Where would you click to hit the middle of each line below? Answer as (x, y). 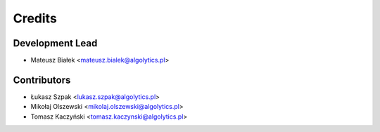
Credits (35, 18)
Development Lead (55, 43)
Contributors (42, 80)
